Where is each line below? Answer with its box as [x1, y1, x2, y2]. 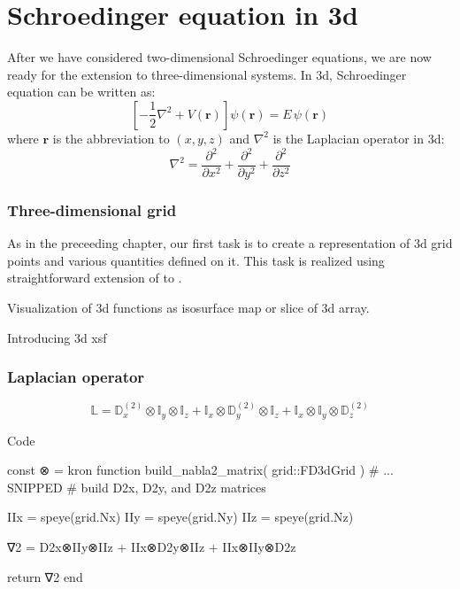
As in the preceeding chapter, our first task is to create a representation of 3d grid [7, 234, 453, 252]
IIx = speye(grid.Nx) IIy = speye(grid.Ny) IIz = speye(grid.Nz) [7, 508, 354, 526]
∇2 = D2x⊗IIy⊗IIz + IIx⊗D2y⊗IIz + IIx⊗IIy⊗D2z [7, 538, 296, 556]
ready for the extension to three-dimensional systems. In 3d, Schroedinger [7, 65, 407, 83]
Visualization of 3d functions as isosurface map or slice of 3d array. [7, 298, 370, 317]
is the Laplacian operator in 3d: [272, 128, 445, 147]
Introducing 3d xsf [7, 328, 107, 346]
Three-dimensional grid [7, 198, 177, 221]
